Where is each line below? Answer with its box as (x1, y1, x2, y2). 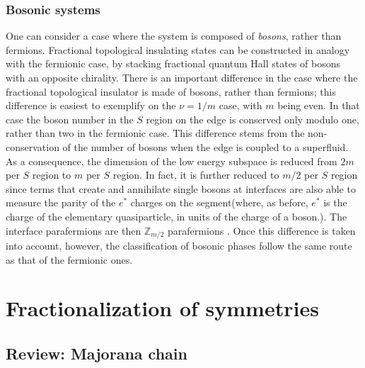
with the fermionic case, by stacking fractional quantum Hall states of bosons (6, 56, 341, 71)
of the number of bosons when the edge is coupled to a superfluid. (62, 139, 349, 154)
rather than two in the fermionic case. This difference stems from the (6, 126, 305, 140)
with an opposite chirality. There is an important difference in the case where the (6, 70, 358, 84)
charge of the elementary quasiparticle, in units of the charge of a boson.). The (6, 208, 347, 223)
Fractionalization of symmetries (6, 294, 319, 323)
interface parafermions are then (6, 223, 141, 238)
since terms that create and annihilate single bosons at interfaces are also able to (6, 181, 356, 196)
